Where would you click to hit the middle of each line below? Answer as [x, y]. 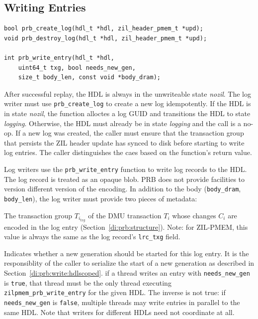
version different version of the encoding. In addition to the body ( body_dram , [123, 189]
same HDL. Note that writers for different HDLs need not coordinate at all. [119, 312]
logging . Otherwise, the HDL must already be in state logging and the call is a [123, 123]
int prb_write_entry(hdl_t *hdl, [59, 58]
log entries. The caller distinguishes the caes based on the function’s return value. [128, 152]
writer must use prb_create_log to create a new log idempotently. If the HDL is [128, 103]
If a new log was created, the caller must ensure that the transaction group [130, 133]
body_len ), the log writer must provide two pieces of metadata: [101, 198]
